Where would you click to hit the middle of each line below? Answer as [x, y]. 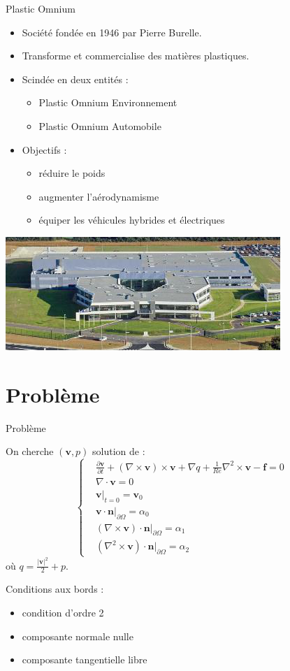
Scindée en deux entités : [75, 79]
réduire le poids [72, 173]
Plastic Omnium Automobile [100, 125]
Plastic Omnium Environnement [108, 102]
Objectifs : [44, 149]
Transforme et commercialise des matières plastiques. [136, 56]
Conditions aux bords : [55, 589]
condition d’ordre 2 [63, 613]
